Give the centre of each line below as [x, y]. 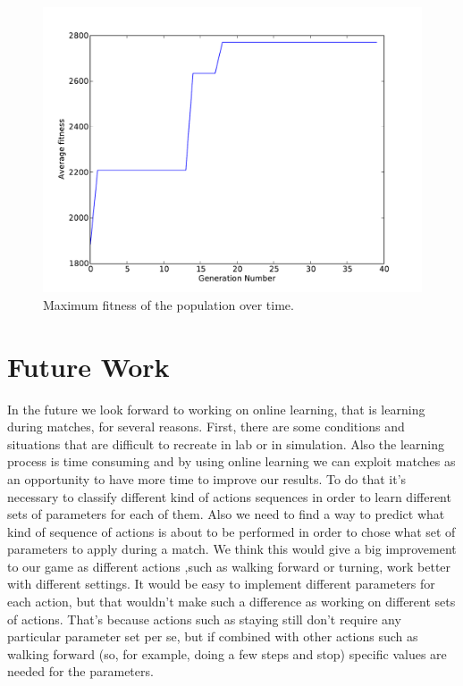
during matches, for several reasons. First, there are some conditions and [206, 427]
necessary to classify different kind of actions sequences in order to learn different [229, 496]
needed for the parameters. [80, 671]
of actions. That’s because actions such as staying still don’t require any [204, 619]
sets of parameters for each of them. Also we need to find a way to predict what [226, 514]
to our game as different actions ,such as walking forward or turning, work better [229, 566]
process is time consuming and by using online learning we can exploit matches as [231, 461]
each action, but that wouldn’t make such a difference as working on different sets [231, 602]
